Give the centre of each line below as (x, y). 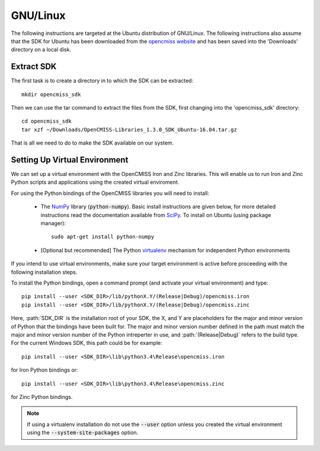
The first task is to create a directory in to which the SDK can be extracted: (102, 81)
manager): (53, 223)
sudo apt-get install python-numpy (103, 237)
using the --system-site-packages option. (83, 433)
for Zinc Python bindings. (42, 396)
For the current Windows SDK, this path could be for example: (87, 343)
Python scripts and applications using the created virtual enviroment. (95, 182)
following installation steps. (44, 272)
